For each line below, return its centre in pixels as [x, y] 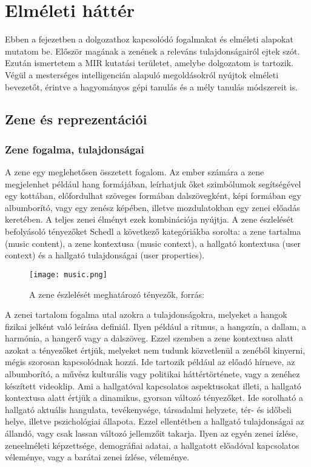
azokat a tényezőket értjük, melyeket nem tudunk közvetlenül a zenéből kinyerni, [155, 350]
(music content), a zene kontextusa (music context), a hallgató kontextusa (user [153, 243]
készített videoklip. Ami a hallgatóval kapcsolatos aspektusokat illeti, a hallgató [153, 385]
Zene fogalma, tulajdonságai [75, 149]
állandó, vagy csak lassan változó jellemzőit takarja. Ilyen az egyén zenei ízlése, [152, 433]
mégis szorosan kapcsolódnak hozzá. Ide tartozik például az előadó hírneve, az [150, 362]
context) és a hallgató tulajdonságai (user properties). [105, 255]
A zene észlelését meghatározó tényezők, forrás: [117, 294]
